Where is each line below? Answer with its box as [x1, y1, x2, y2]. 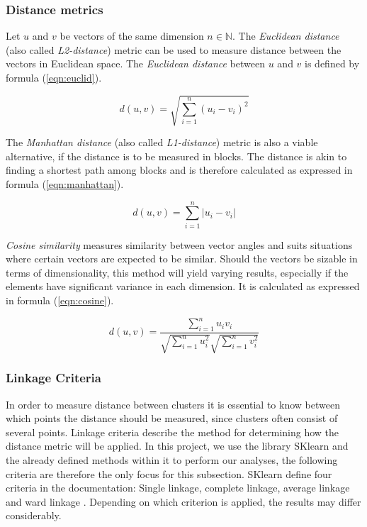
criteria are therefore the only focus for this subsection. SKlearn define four [6, 466, 332, 481]
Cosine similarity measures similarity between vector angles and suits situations [6, 237, 353, 252]
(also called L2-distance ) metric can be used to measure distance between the [6, 42, 341, 57]
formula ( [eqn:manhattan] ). [6, 176, 124, 191]
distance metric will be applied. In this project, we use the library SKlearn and [6, 438, 349, 453]
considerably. [6, 508, 62, 523]
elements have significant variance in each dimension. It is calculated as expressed [6, 279, 360, 294]
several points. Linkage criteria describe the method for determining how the [6, 424, 339, 439]
